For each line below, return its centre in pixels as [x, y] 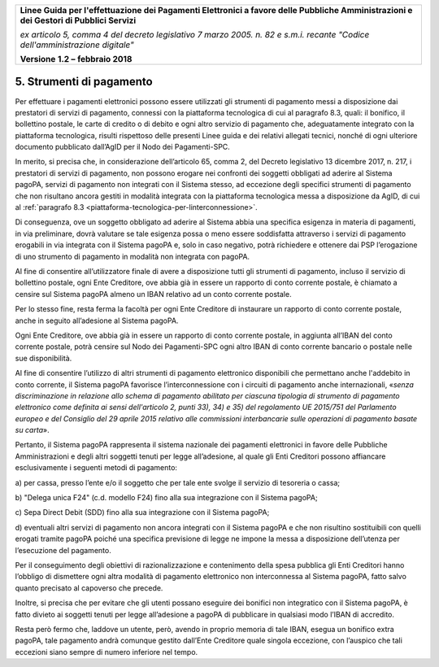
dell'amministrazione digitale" [77, 45]
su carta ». [32, 430]
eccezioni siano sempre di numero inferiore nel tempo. [106, 652]
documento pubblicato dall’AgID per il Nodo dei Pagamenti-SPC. [123, 147]
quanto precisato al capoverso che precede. [89, 588]
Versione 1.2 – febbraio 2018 [76, 59]
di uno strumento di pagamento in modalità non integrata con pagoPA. [133, 256]
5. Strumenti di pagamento [84, 82]
